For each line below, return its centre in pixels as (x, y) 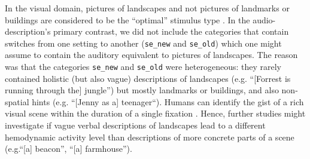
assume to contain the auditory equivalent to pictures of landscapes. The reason (151, 55)
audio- (264, 19)
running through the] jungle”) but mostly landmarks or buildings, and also (142, 90)
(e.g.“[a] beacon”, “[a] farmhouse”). (69, 149)
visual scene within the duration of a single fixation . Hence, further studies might (155, 113)
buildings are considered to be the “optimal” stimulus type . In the (127, 19)
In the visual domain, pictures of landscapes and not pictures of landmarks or (147, 8)
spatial (17, 101)
